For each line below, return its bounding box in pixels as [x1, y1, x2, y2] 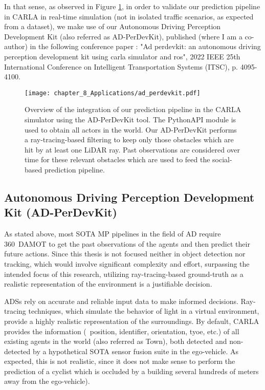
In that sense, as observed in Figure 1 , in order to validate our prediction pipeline [4, 1, 260, 11]
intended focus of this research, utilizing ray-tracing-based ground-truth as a [4, 268, 244, 279]
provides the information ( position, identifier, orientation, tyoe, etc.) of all [4, 326, 239, 336]
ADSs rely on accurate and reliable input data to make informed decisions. [4, 295, 238, 306]
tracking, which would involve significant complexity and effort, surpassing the [4, 258, 250, 269]
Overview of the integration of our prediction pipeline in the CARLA [25, 104, 241, 115]
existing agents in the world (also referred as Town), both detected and [4, 336, 227, 346]
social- [212, 154, 232, 165]
